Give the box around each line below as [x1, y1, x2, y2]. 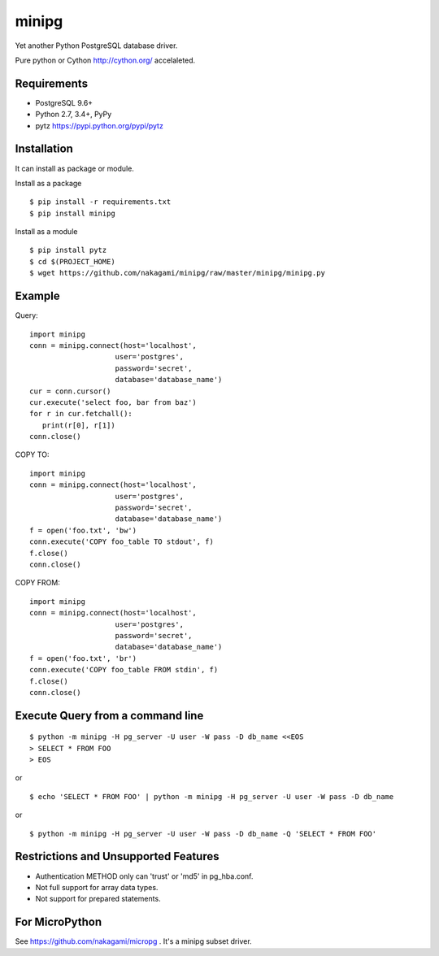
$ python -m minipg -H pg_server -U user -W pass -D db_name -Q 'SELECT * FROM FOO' [29, 829, 377, 838]
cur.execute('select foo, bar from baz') [29, 398, 197, 406]
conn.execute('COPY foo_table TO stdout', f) [29, 537, 215, 546]
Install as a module [15, 227, 78, 237]
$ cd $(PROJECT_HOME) [29, 257, 115, 266]
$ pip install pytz [29, 246, 107, 255]
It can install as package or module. [15, 163, 134, 173]
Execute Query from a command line [15, 708, 204, 723]
